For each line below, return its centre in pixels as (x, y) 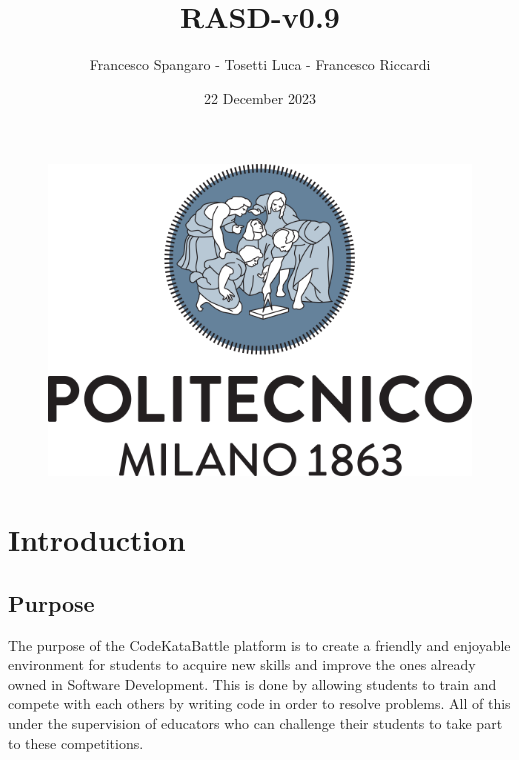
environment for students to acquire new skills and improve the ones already (242, 664)
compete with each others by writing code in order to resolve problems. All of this (259, 703)
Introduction (97, 539)
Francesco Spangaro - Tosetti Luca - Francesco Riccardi (260, 64)
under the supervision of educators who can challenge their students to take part (255, 722)
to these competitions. (76, 742)
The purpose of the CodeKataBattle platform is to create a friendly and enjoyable (259, 644)
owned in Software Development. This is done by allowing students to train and (252, 683)
